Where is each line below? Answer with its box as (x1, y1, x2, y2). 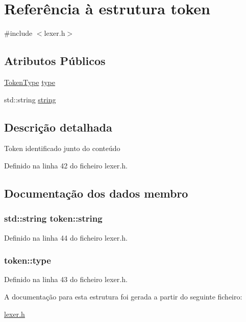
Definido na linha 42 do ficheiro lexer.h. (4, 160, 128, 170)
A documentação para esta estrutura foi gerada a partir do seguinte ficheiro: (4, 291, 242, 302)
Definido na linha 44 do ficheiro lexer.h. (4, 232, 128, 243)
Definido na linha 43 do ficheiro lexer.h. (4, 274, 128, 285)
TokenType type (4, 76, 55, 87)
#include (4, 28, 33, 38)
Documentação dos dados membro (4, 185, 188, 201)
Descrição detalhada (4, 119, 112, 135)
